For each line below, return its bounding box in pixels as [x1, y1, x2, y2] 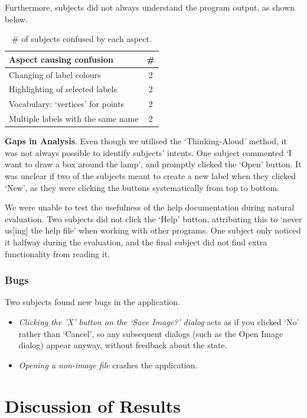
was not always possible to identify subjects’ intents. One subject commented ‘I [5, 146, 292, 158]
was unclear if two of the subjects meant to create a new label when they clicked [5, 170, 296, 182]
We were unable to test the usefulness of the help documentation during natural [5, 201, 295, 213]
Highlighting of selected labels [9, 83, 117, 95]
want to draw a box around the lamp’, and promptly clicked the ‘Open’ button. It [5, 158, 302, 170]
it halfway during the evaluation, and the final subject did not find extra [5, 236, 267, 248]
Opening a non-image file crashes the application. [18, 358, 198, 371]
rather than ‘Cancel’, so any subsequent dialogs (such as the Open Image [18, 327, 283, 339]
